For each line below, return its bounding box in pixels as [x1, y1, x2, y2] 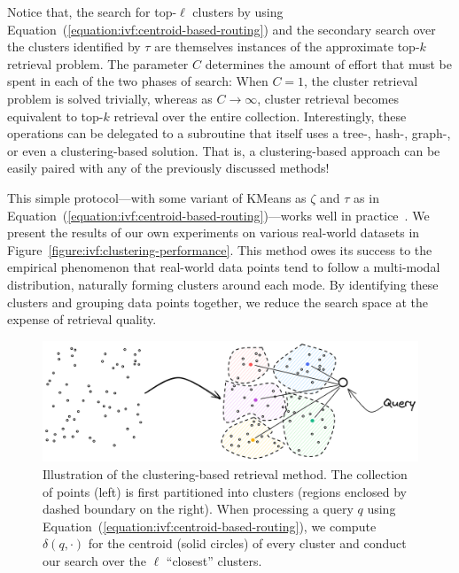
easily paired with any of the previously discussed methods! [7, 159, 330, 177]
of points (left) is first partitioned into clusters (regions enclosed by [43, 482, 407, 500]
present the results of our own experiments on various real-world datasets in [7, 223, 420, 242]
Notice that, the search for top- [7, 3, 177, 20]
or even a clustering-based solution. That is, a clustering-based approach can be [7, 141, 440, 159]
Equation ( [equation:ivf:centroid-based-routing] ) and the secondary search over [7, 19, 436, 38]
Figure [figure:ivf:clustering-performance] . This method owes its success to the [7, 240, 432, 259]
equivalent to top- [7, 106, 104, 125]
